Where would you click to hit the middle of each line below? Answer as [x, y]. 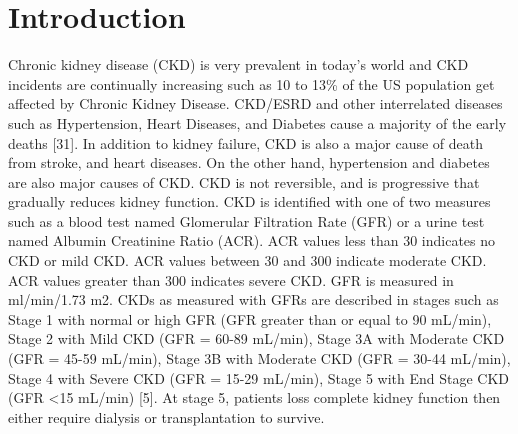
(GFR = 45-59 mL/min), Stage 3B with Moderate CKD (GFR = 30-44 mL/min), [259, 358]
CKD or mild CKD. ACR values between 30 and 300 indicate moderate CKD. [247, 260]
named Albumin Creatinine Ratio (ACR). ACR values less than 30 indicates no [252, 240]
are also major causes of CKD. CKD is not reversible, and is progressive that [244, 181]
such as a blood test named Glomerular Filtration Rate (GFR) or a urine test [246, 220]
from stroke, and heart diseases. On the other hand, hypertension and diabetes [249, 162]
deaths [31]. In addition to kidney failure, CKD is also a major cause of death [246, 142]
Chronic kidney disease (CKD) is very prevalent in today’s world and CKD [238, 64]
